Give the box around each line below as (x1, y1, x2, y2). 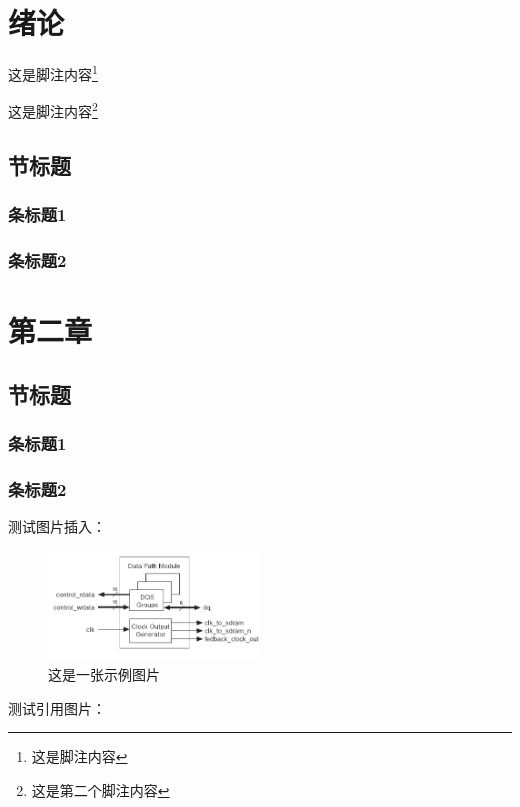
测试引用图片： (8, 697, 106, 718)
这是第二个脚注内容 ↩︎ (31, 779, 170, 800)
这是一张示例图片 (48, 663, 160, 684)
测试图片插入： (8, 516, 106, 537)
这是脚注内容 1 (8, 61, 98, 84)
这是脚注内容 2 (8, 98, 98, 122)
